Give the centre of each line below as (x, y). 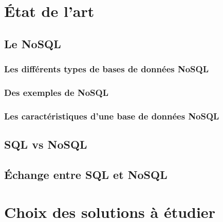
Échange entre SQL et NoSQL (86, 174)
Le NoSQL (33, 43)
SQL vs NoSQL (46, 144)
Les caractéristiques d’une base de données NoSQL (112, 116)
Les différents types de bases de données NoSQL (106, 69)
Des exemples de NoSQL (56, 92)
